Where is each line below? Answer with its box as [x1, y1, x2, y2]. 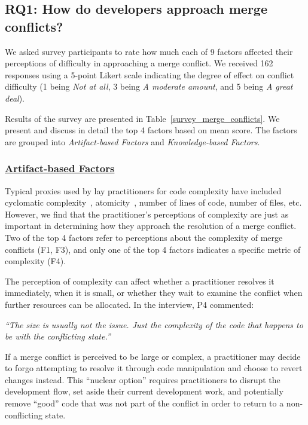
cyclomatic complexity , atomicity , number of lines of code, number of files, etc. [5, 196, 302, 209]
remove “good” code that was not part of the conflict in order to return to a [5, 397, 284, 409]
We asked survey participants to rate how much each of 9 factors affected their [5, 45, 293, 57]
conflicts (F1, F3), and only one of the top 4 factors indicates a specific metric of [5, 243, 301, 255]
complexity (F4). [5, 255, 66, 267]
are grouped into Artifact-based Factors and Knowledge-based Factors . [5, 135, 260, 148]
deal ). [5, 91, 25, 104]
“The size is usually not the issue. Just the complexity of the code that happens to [5, 318, 303, 331]
